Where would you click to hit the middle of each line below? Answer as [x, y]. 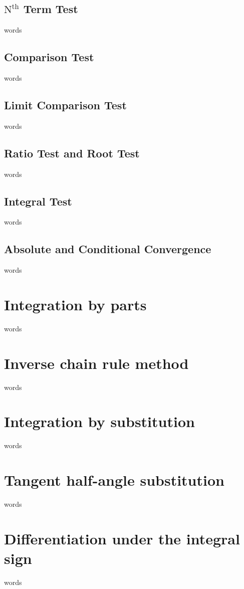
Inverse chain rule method [96, 363]
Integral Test [38, 201]
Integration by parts [75, 304]
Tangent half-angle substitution [114, 480]
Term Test [51, 9]
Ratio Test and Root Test [72, 153]
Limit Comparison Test [65, 105]
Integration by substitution [99, 421]
